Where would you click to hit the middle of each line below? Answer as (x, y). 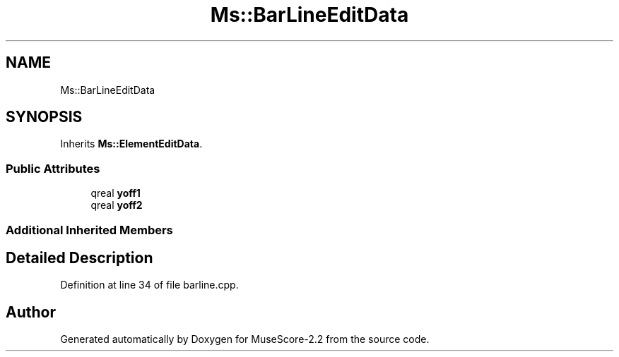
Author (31, 312)
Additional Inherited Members (89, 230)
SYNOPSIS (44, 117)
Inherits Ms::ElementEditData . (131, 144)
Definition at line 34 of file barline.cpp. (149, 285)
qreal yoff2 (117, 205)
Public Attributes (53, 168)
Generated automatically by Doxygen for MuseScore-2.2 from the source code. (245, 339)
